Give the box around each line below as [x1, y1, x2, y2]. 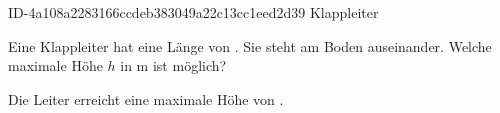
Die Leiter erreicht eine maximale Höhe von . [8, 88, 284, 109]
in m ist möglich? [120, 55, 227, 76]
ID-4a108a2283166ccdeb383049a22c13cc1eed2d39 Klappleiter [8, 2, 379, 22]
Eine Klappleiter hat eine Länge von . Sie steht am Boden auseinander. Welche [8, 35, 492, 56]
